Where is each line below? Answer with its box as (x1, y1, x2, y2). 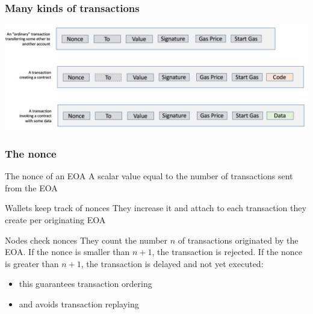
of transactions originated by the (178, 233, 299, 246)
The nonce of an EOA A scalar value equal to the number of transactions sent (5, 170, 293, 182)
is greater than (5, 257, 59, 269)
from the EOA (5, 181, 58, 194)
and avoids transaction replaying (19, 298, 139, 310)
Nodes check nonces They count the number (5, 233, 168, 246)
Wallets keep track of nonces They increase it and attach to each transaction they (5, 202, 306, 214)
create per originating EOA (5, 214, 106, 226)
